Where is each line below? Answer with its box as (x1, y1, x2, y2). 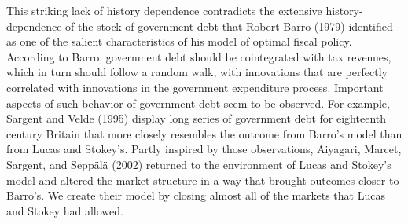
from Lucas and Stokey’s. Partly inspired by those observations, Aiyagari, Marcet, (6, 141, 402, 157)
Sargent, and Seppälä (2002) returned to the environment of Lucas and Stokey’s (6, 156, 391, 172)
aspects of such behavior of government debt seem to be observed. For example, (6, 94, 390, 111)
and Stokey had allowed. (6, 202, 123, 218)
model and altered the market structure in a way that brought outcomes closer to (6, 171, 399, 188)
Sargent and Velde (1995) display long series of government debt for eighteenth (6, 110, 386, 127)
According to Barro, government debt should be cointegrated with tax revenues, (6, 48, 391, 64)
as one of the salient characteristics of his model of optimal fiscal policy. (6, 33, 352, 50)
